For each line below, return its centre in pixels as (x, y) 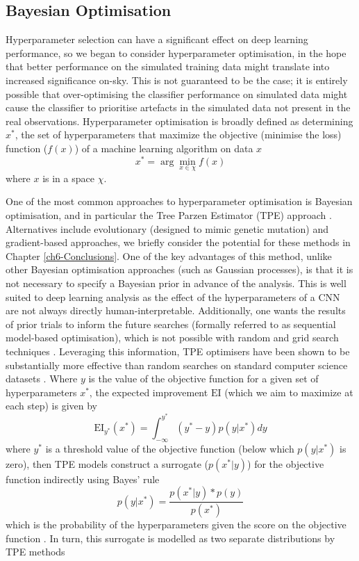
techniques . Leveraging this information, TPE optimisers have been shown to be (178, 351)
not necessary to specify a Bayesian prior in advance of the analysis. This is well (176, 283)
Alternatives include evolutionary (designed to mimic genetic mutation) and (167, 228)
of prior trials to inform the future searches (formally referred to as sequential (171, 324)
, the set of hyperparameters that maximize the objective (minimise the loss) (178, 135)
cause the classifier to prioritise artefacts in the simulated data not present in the (178, 107)
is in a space (68, 178)
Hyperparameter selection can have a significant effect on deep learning (157, 39)
